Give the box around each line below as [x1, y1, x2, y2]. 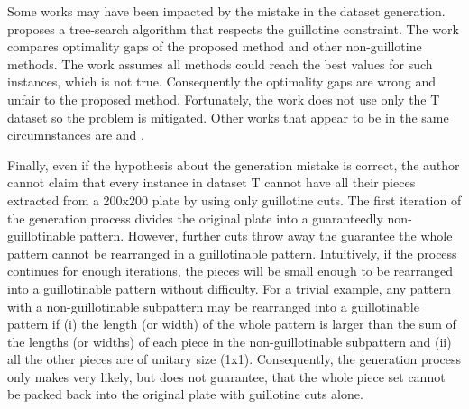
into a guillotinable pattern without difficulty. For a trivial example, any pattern [7, 278, 451, 297]
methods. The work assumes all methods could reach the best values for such [7, 54, 433, 73]
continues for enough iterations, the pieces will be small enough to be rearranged [7, 261, 454, 280]
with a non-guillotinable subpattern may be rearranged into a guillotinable [7, 296, 419, 315]
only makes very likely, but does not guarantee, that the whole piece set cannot [7, 367, 446, 386]
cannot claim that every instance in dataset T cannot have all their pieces [7, 173, 416, 192]
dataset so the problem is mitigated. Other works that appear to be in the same [7, 107, 449, 126]
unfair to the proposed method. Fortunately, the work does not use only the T [7, 89, 440, 108]
